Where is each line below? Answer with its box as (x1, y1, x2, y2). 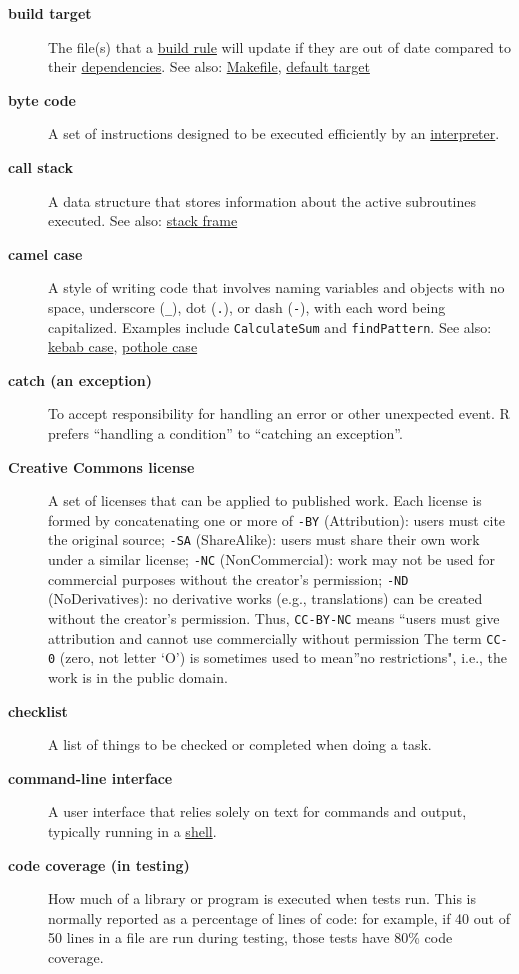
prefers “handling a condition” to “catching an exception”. (48, 423, 403, 444)
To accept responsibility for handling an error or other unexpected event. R (48, 403, 510, 424)
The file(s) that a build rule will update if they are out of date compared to (48, 36, 512, 57)
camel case (8, 243, 83, 264)
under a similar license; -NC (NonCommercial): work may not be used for (48, 549, 495, 570)
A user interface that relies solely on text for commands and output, (48, 801, 467, 822)
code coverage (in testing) (8, 854, 190, 875)
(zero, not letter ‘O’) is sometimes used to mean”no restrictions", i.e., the (59, 647, 508, 668)
